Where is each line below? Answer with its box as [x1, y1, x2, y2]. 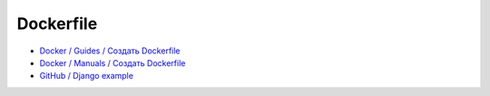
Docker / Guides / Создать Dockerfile [39, 45, 181, 56]
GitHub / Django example [39, 71, 133, 82]
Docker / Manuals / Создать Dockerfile [39, 57, 186, 68]
